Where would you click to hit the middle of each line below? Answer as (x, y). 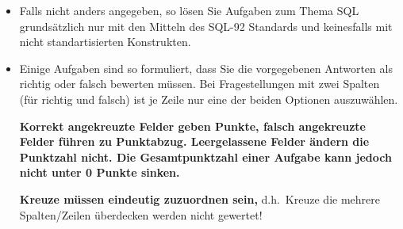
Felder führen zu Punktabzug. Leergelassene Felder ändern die (194, 141)
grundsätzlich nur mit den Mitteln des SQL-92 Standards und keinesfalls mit (206, 26)
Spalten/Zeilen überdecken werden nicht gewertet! (141, 214)
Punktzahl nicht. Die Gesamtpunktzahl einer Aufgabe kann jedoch (205, 156)
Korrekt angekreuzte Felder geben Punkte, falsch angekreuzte (192, 126)
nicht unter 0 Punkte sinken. (100, 172)
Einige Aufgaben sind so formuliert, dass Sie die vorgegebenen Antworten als (206, 68)
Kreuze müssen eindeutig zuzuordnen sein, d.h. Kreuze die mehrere (200, 198)
